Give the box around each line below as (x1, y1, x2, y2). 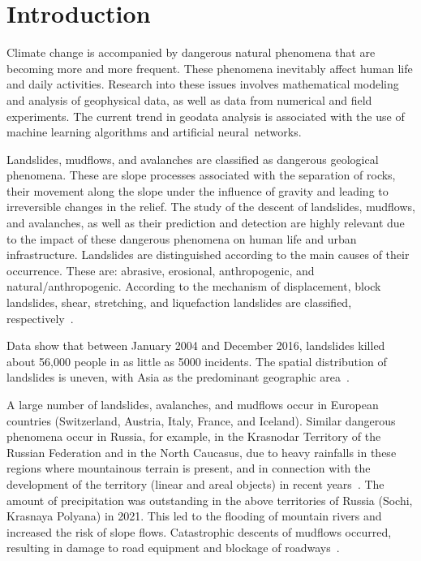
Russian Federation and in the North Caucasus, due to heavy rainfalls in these (6, 443, 397, 460)
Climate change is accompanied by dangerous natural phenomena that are (6, 44, 376, 61)
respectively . (6, 309, 74, 326)
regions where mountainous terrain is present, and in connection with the (6, 460, 371, 477)
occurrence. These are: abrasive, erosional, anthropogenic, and (6, 261, 315, 278)
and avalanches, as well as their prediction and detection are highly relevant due (6, 214, 405, 231)
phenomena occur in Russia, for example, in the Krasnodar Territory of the (6, 428, 381, 445)
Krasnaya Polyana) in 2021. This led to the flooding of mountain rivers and (6, 507, 382, 524)
